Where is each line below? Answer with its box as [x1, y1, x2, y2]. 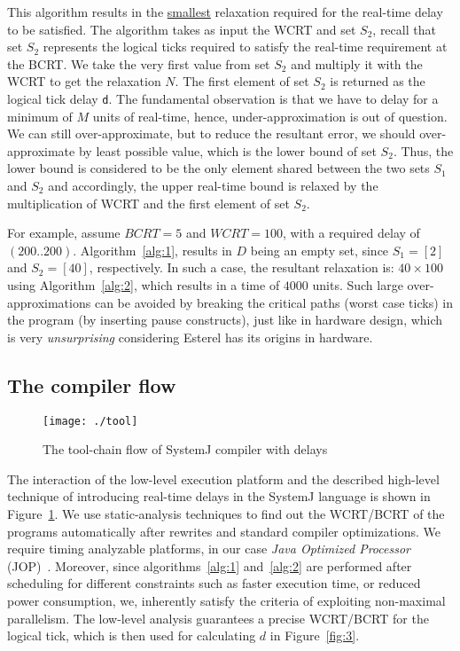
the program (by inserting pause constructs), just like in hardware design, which [7, 310, 443, 329]
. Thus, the [393, 141, 454, 160]
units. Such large [312, 275, 403, 294]
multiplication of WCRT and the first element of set [7, 193, 290, 212]
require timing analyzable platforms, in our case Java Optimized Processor [7, 539, 410, 558]
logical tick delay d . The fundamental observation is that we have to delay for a [7, 89, 439, 107]
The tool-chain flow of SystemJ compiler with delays [43, 440, 328, 459]
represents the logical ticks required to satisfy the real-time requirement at [43, 37, 448, 56]
